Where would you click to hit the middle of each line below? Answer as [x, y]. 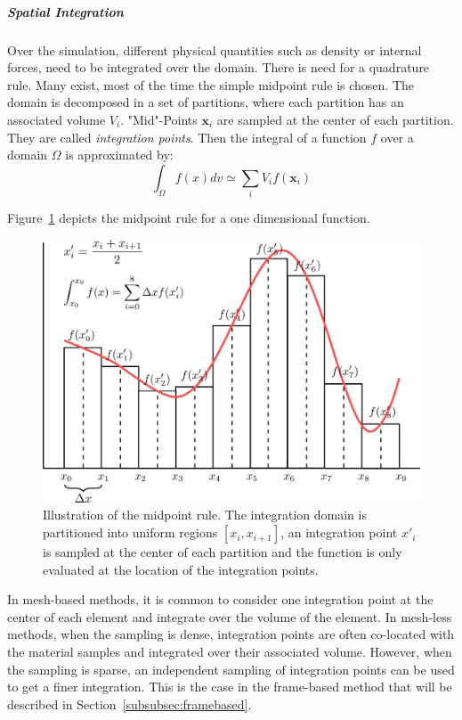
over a [397, 137]
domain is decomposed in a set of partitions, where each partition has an [206, 102]
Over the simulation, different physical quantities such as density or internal [215, 49]
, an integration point [339, 532]
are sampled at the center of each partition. [335, 119]
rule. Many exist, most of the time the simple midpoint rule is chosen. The [211, 84]
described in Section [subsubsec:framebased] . [130, 704]
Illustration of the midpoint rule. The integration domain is [205, 515]
